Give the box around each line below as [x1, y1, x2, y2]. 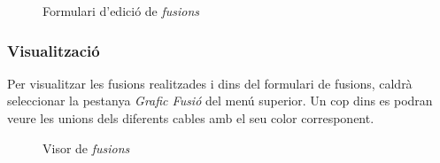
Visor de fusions [42, 138, 130, 157]
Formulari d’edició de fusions [42, 2, 200, 19]
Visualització [7, 39, 100, 61]
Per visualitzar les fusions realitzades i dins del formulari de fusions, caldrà [7, 74, 413, 92]
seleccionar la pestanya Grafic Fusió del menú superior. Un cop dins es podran [7, 91, 433, 110]
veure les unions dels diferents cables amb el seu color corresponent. [7, 109, 374, 127]
